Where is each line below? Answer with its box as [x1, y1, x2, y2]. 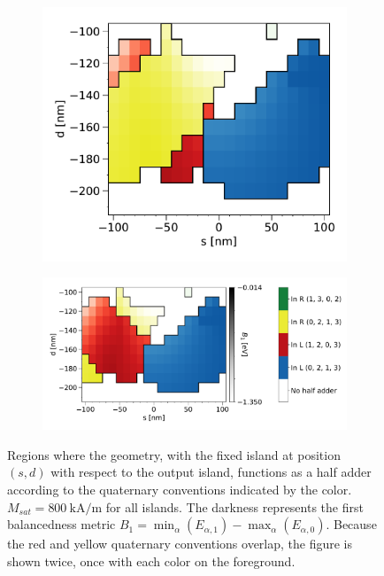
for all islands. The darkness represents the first [105, 497, 364, 516]
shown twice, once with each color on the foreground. [7, 551, 296, 570]
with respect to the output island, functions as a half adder [50, 463, 372, 481]
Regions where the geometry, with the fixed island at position [7, 445, 341, 463]
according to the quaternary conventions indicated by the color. [7, 480, 352, 499]
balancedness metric [7, 515, 116, 533]
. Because [326, 515, 377, 533]
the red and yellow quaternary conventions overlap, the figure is [7, 534, 353, 553]
